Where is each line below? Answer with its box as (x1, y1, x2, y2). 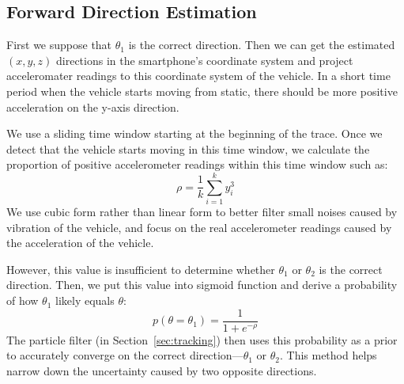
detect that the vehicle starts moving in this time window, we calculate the (6, 140, 370, 157)
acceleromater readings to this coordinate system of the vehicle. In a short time (6, 67, 391, 84)
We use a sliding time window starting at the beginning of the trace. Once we (6, 125, 383, 142)
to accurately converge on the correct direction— (6, 347, 244, 363)
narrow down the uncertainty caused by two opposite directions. (6, 362, 317, 378)
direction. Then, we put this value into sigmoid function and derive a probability (6, 276, 398, 293)
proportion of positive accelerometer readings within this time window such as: (6, 156, 388, 173)
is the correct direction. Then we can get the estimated (128, 36, 395, 53)
